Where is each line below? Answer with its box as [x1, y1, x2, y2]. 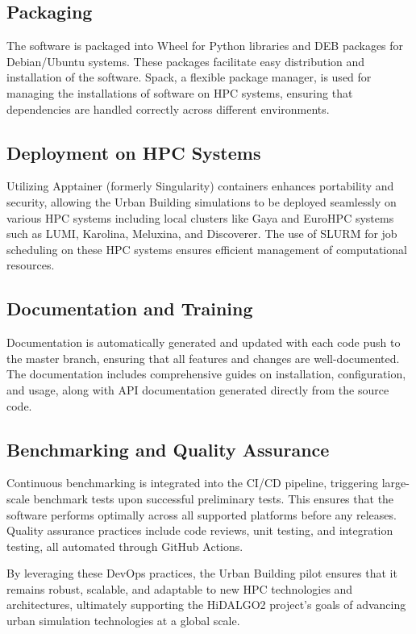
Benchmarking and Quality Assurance [6, 436, 330, 461]
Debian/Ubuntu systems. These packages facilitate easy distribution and [6, 52, 365, 69]
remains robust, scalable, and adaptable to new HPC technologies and [6, 580, 353, 597]
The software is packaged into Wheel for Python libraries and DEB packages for [6, 37, 404, 54]
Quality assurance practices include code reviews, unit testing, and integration [6, 522, 393, 539]
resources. [6, 257, 55, 273]
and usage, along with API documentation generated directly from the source [6, 381, 389, 398]
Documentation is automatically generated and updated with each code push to [6, 334, 401, 351]
